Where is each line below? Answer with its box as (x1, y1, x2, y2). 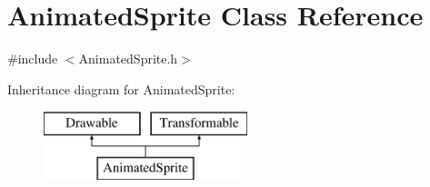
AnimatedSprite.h (78, 49, 178, 68)
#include (7, 49, 58, 68)
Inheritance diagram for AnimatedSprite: (7, 79, 235, 98)
